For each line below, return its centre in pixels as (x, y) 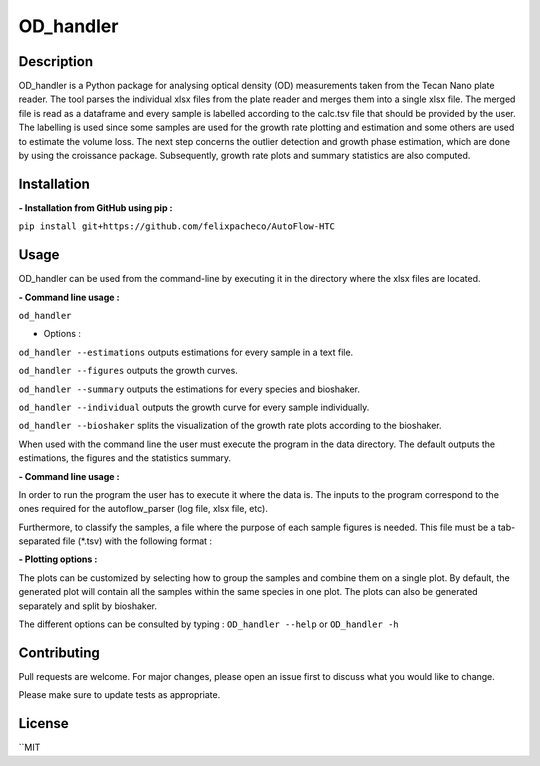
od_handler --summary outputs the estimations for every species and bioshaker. (189, 389)
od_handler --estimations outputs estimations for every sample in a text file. (186, 352)
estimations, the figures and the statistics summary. (125, 458)
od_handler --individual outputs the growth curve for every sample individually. (194, 407)
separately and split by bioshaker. (87, 606)
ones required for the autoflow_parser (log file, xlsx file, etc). (143, 509)
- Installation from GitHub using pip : (95, 207)
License (43, 723)
